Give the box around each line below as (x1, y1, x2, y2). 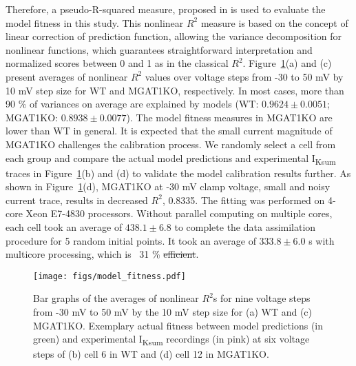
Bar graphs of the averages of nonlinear (33, 291, 199, 305)
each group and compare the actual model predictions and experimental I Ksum (6, 150, 336, 167)
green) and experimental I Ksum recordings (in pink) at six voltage (33, 332, 310, 348)
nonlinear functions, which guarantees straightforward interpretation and (6, 42, 313, 57)
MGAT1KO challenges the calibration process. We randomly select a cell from (6, 136, 336, 151)
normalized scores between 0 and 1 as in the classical (6, 56, 229, 70)
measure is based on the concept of (200, 15, 348, 30)
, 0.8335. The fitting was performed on (162, 192, 325, 207)
